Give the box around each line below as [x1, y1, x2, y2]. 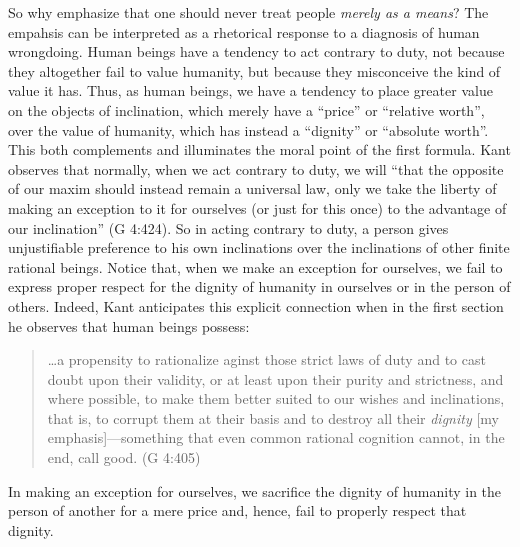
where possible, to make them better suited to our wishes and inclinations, [47, 388, 505, 409]
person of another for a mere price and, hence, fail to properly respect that [8, 500, 467, 521]
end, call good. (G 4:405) [47, 447, 201, 468]
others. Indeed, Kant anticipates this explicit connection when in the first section [8, 295, 504, 316]
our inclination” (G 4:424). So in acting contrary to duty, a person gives [8, 217, 449, 238]
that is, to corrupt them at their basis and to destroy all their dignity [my [47, 407, 499, 428]
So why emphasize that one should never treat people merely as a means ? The [8, 2, 489, 22]
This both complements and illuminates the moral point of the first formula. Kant [8, 139, 511, 160]
